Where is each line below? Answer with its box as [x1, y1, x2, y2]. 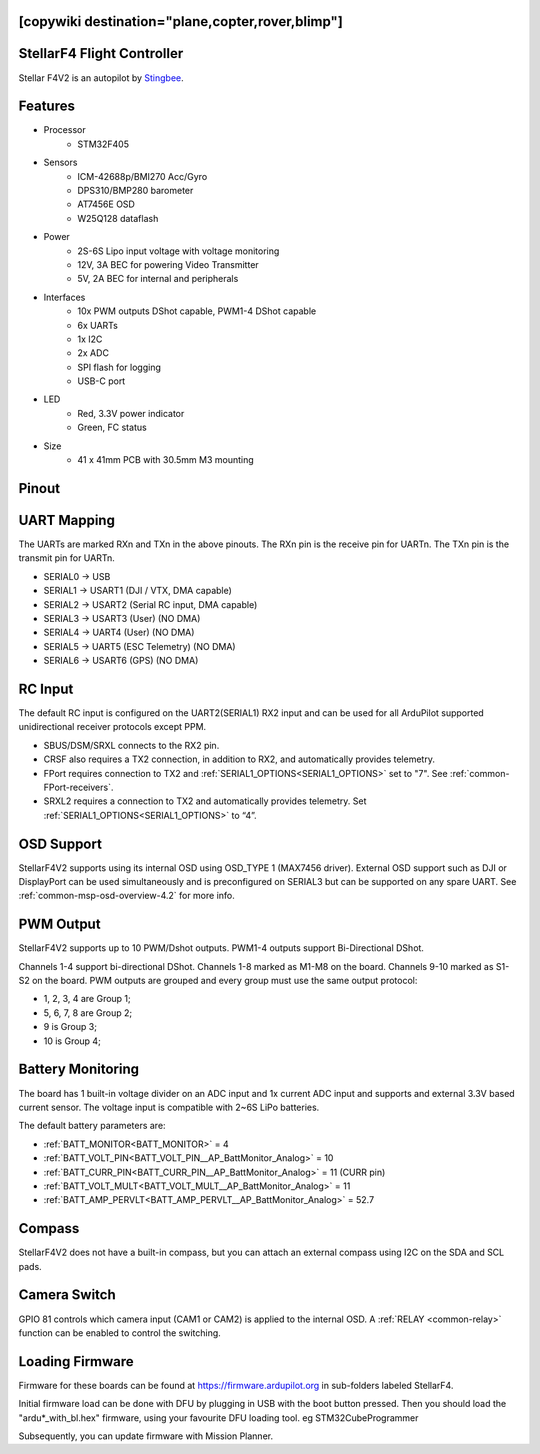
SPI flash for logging [77, 361, 162, 373]
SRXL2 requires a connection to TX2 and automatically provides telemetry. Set [43, 795, 367, 807]
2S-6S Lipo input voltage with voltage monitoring [77, 245, 280, 257]
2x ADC [77, 347, 110, 359]
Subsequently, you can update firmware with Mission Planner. [18, 1430, 274, 1442]
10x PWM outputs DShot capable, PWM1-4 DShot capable [77, 305, 317, 317]
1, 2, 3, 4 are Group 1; [43, 993, 132, 1005]
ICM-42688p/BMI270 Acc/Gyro [77, 170, 208, 182]
